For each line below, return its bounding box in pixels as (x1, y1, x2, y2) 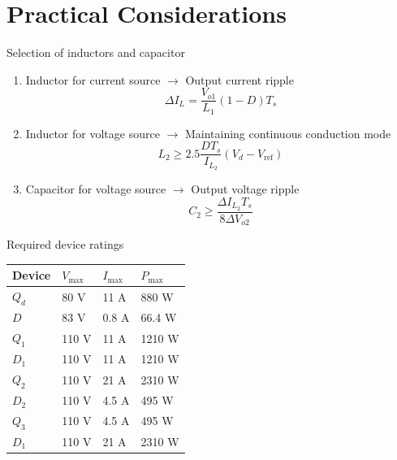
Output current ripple (185, 71, 294, 88)
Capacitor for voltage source (25, 180, 166, 197)
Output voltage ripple (191, 180, 300, 197)
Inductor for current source (25, 71, 161, 88)
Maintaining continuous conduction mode (184, 124, 391, 141)
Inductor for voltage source (25, 124, 160, 141)
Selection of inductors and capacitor (6, 44, 185, 61)
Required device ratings (6, 236, 124, 253)
